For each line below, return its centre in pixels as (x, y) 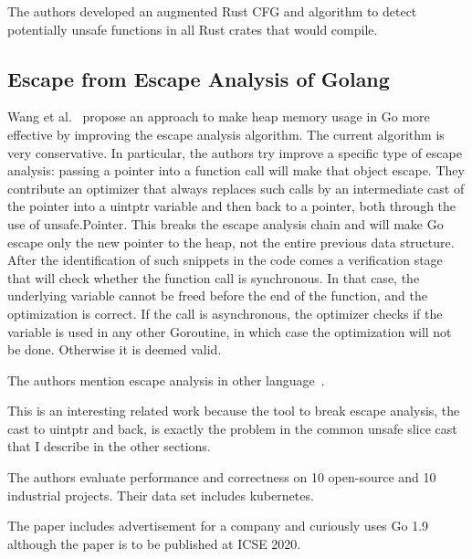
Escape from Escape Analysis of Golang (199, 78)
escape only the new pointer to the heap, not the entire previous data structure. (231, 242)
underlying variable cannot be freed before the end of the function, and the (217, 295)
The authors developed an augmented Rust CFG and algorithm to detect (212, 11)
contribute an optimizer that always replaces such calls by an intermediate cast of (236, 188)
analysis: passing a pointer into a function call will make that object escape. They (236, 170)
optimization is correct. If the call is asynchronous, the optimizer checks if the (225, 313)
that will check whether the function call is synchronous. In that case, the (214, 277)
